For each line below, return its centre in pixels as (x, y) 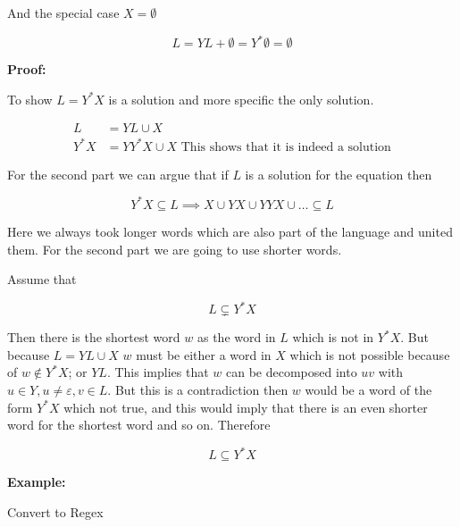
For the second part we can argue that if (118, 174)
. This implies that (158, 372)
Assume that (42, 279)
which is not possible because (370, 354)
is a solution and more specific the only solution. (241, 99)
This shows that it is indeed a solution (286, 147)
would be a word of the (368, 389)
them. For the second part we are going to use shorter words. (175, 249)
